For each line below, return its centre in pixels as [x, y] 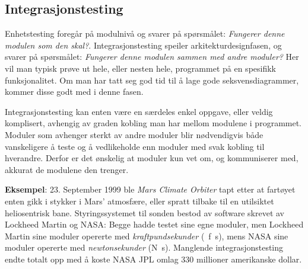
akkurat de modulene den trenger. [67, 169]
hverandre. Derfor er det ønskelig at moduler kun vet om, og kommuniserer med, [152, 158]
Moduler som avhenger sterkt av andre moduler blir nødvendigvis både [134, 134]
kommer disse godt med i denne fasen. [74, 92]
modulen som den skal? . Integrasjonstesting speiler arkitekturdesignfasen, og [143, 45]
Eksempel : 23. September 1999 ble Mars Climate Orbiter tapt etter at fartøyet [150, 189]
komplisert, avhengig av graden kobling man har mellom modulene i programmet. [153, 123]
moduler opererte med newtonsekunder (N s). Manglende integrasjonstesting [144, 247]
